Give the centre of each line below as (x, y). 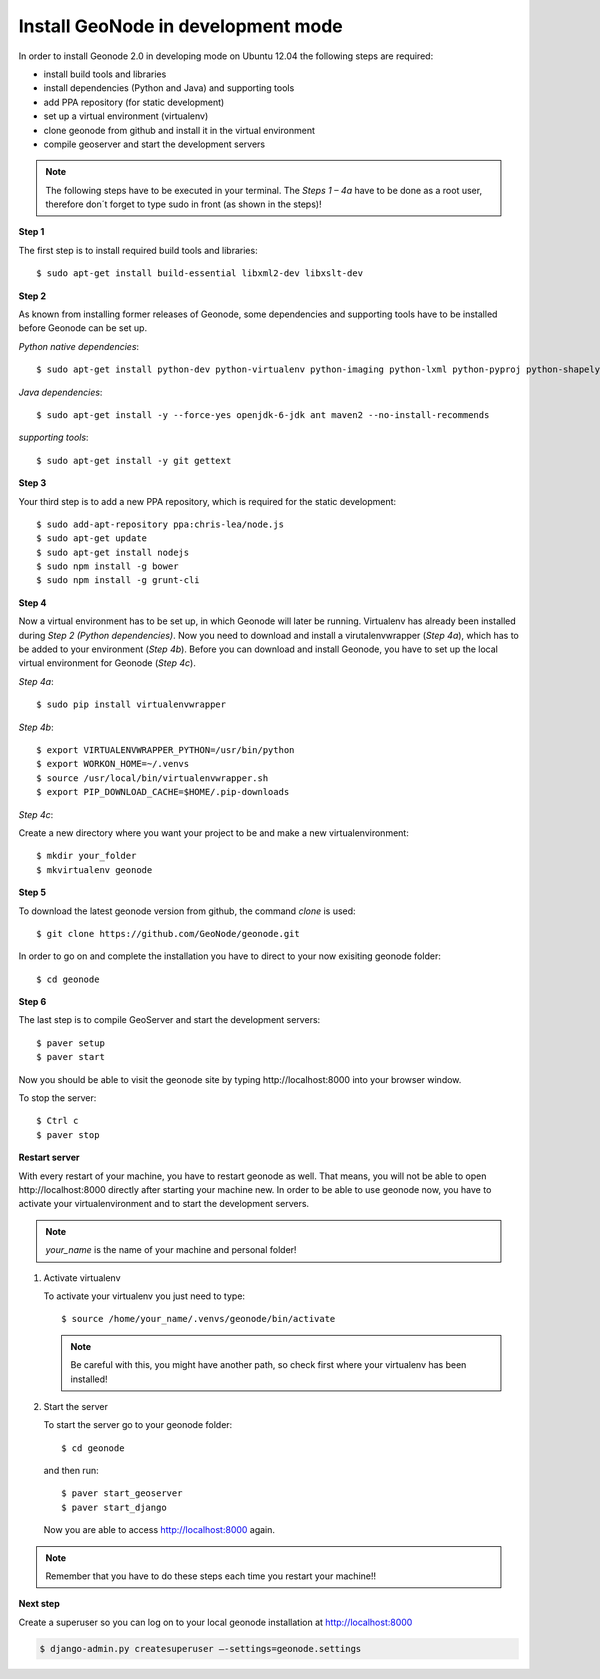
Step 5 (32, 892)
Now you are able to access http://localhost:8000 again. (159, 1530)
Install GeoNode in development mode (181, 26)
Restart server (49, 1157)
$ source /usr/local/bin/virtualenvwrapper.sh (152, 778)
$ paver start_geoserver (122, 1493)
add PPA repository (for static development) (134, 102)
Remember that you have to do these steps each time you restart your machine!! (211, 1576)
